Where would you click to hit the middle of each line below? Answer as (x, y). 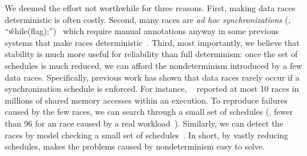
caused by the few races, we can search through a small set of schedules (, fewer (149, 112)
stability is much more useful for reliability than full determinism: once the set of (151, 54)
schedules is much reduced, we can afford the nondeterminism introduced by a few (153, 65)
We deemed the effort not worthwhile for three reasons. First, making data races (150, 8)
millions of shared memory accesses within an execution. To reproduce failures (146, 100)
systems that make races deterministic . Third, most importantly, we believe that (152, 42)
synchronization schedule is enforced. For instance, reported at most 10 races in (152, 89)
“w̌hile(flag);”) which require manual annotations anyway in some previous (142, 31)
